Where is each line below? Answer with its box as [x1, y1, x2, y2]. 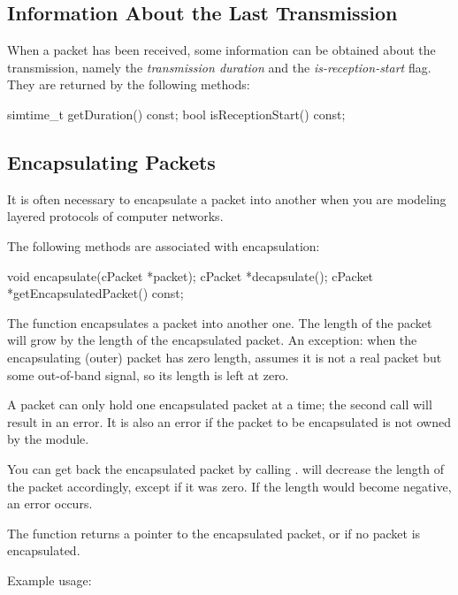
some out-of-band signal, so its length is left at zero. [7, 365, 289, 384]
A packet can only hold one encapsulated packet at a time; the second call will [7, 395, 432, 414]
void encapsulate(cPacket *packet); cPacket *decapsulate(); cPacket [7, 266, 374, 285]
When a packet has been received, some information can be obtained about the [7, 41, 436, 59]
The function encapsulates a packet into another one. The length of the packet [7, 313, 432, 332]
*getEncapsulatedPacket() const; [7, 284, 184, 302]
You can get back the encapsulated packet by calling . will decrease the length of [7, 459, 445, 477]
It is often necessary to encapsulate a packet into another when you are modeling [7, 189, 447, 208]
